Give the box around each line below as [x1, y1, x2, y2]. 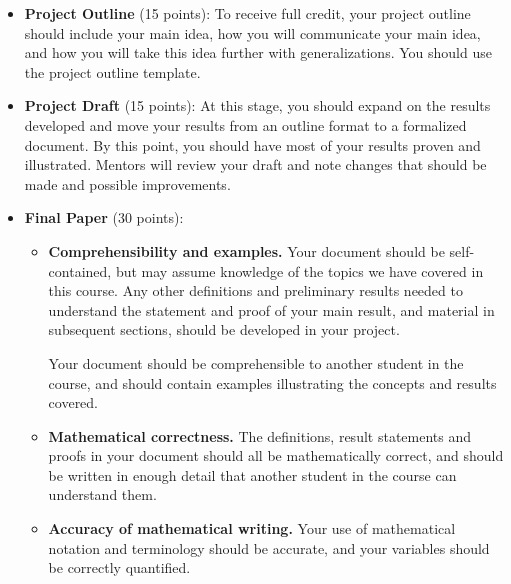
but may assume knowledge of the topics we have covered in [115, 260, 484, 281]
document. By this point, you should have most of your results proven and [24, 134, 481, 155]
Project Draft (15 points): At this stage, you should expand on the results [24, 95, 491, 116]
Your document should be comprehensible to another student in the [48, 352, 464, 373]
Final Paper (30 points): [24, 207, 184, 228]
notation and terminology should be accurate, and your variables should [48, 537, 490, 558]
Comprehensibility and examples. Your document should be [48, 240, 445, 261]
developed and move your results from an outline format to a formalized [24, 114, 467, 135]
